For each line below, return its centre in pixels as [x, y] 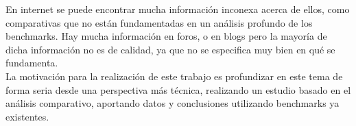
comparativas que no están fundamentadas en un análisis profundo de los [159, 22]
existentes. [27, 116]
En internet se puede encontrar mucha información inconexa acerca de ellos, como [178, 9]
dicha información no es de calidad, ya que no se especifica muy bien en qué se [170, 49]
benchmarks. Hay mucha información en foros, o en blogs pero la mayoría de [166, 36]
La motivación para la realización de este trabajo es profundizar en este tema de [174, 76]
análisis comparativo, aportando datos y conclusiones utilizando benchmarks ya [173, 103]
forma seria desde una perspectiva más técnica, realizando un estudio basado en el [178, 89]
